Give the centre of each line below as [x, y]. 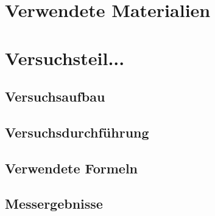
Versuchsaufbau [55, 96]
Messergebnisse [54, 204]
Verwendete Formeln [72, 168]
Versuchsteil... [65, 57]
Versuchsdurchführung [77, 132]
